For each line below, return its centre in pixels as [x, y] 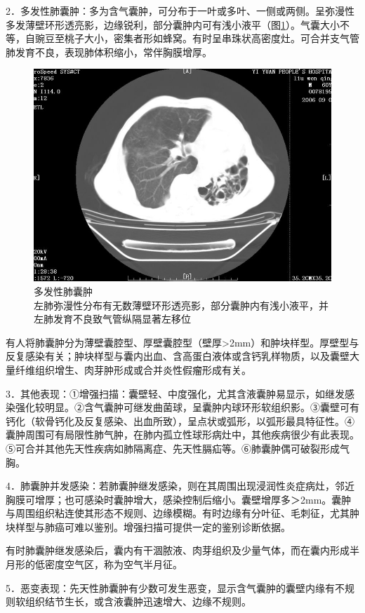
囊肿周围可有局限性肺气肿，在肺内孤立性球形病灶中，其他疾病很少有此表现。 [182, 435]
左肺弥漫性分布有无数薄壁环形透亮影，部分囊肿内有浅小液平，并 [181, 305]
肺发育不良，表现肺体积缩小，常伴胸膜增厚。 [109, 52]
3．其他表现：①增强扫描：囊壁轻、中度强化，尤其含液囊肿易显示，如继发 [175, 393]
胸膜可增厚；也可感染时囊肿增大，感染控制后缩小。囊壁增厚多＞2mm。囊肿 [179, 499]
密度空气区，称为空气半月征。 [113, 564]
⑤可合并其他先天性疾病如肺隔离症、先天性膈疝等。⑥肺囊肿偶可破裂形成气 [178, 448]
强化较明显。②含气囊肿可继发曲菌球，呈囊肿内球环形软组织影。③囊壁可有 [187, 407]
